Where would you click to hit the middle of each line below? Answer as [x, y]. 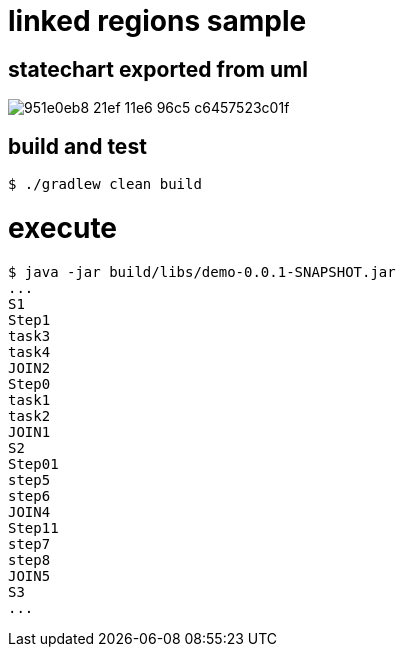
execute [63, 227]
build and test [77, 146]
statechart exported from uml [158, 69]
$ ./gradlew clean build [105, 184]
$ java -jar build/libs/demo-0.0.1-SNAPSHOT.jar [202, 271]
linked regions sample [157, 21]
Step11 [33, 527]
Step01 [33, 463]
